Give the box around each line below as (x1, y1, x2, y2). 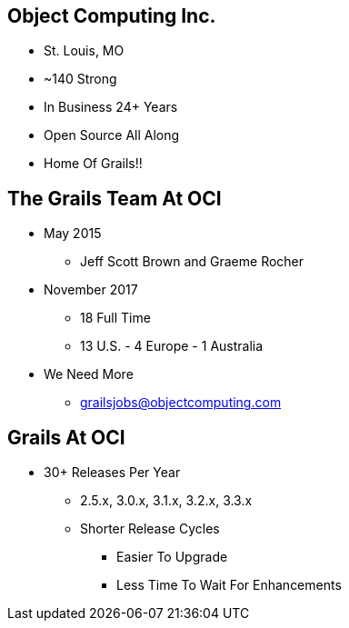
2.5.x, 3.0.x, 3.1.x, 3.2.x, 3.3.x (80, 493, 253, 509)
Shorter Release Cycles (80, 521, 220, 537)
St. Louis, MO (44, 43, 125, 59)
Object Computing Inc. (7, 5, 216, 27)
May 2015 (44, 225, 102, 242)
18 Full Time (80, 310, 151, 326)
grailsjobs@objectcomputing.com (80, 394, 282, 411)
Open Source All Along (44, 127, 180, 144)
